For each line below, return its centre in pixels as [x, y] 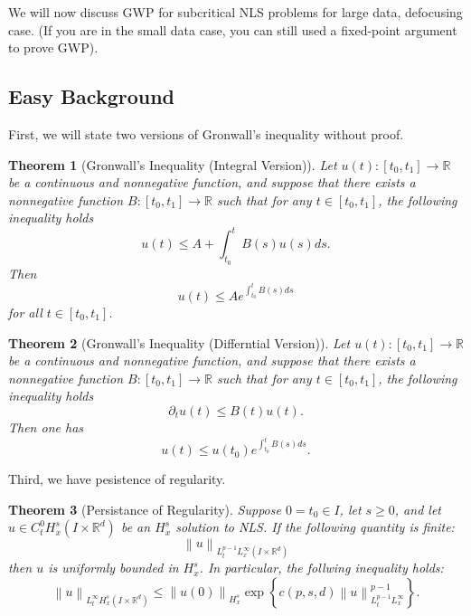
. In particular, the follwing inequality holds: [321, 568]
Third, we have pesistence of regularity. [117, 479]
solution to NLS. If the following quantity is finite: [315, 527]
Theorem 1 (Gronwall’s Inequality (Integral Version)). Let [173, 164]
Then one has [46, 426]
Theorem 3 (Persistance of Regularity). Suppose [145, 509]
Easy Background [92, 96]
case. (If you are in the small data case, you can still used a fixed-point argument [233, 29]
